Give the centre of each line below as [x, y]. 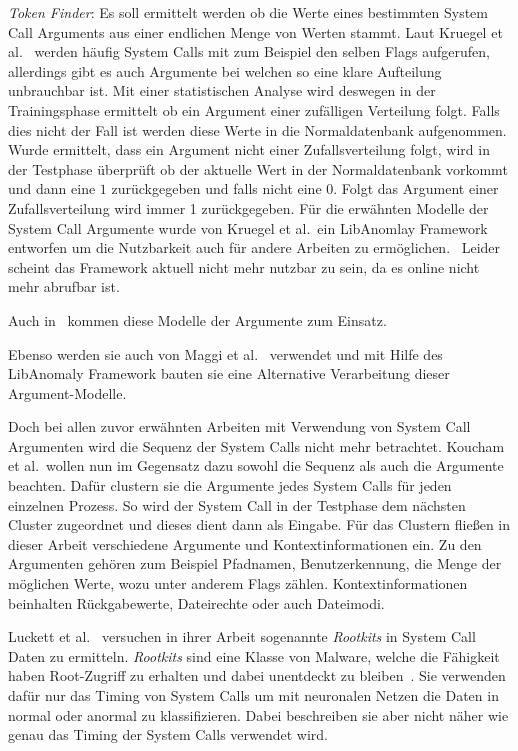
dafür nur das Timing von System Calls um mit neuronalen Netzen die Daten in [253, 695]
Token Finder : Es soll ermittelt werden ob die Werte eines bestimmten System [248, 12]
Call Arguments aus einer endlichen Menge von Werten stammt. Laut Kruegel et [255, 31]
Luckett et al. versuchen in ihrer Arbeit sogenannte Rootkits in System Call [242, 636]
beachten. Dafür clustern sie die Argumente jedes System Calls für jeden [230, 485]
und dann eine [52, 188]
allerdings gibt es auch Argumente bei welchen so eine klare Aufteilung [225, 70]
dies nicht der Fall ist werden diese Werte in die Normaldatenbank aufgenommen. [257, 129]
